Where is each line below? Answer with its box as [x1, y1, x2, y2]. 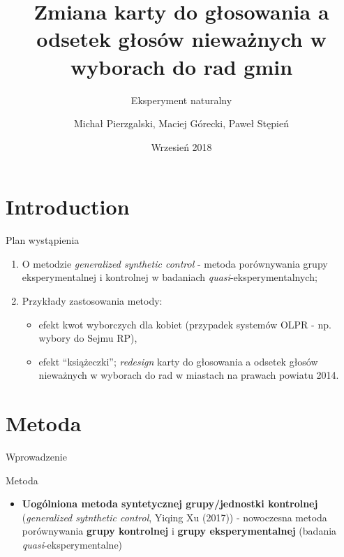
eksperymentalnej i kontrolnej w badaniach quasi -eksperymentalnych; [22, 270, 317, 284]
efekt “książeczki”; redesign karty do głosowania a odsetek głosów [38, 354, 318, 368]
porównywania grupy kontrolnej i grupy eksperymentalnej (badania [22, 523, 337, 538]
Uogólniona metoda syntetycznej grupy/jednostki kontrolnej [22, 496, 318, 511]
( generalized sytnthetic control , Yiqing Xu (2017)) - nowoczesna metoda [22, 509, 327, 524]
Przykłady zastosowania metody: [22, 294, 163, 308]
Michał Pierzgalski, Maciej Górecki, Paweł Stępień [74, 116, 289, 131]
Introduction [6, 192, 130, 221]
